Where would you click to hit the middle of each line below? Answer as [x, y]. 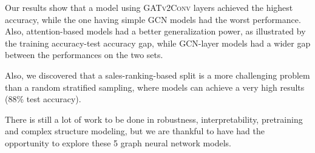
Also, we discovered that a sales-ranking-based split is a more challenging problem [157, 75]
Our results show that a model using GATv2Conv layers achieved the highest [149, 7]
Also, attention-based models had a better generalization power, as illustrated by [155, 31]
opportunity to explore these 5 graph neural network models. [118, 142]
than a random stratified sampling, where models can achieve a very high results [155, 87]
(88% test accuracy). [43, 99]
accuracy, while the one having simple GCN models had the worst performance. [153, 19]
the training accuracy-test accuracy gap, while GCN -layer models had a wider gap [158, 43]
